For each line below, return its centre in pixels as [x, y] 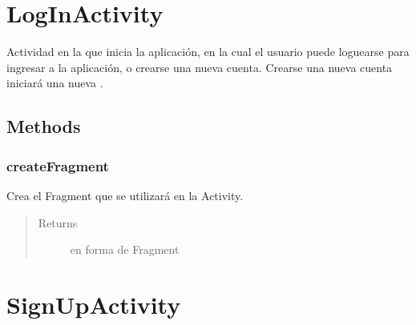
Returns [58, 222]
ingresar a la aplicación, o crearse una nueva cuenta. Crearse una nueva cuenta [200, 67]
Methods [44, 126]
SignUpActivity [94, 304]
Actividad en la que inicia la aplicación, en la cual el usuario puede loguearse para [208, 52]
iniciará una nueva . [55, 83]
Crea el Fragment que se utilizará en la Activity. [125, 195]
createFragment [58, 165]
